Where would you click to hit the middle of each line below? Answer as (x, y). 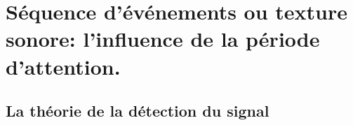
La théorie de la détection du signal (138, 111)
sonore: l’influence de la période (163, 39)
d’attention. (63, 66)
